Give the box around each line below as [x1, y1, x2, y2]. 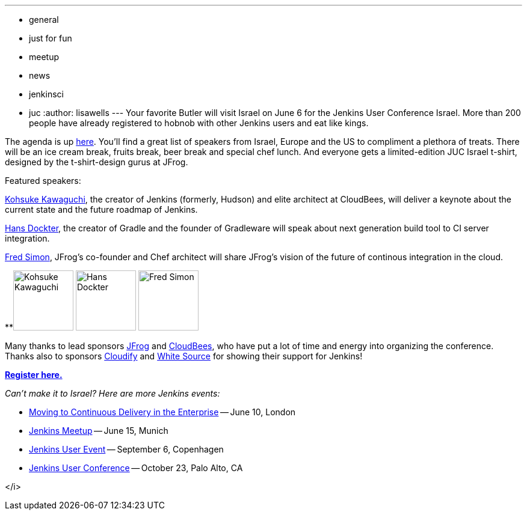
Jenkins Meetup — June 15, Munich [29, 425, 168, 436]
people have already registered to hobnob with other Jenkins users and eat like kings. [29, 118, 369, 128]
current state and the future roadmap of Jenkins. [5, 204, 198, 215]
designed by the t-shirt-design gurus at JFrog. [5, 157, 188, 167]
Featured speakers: [5, 175, 81, 186]
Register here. [5, 370, 63, 380]
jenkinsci [29, 89, 64, 99]
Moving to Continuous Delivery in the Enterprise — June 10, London [29, 407, 296, 417]
